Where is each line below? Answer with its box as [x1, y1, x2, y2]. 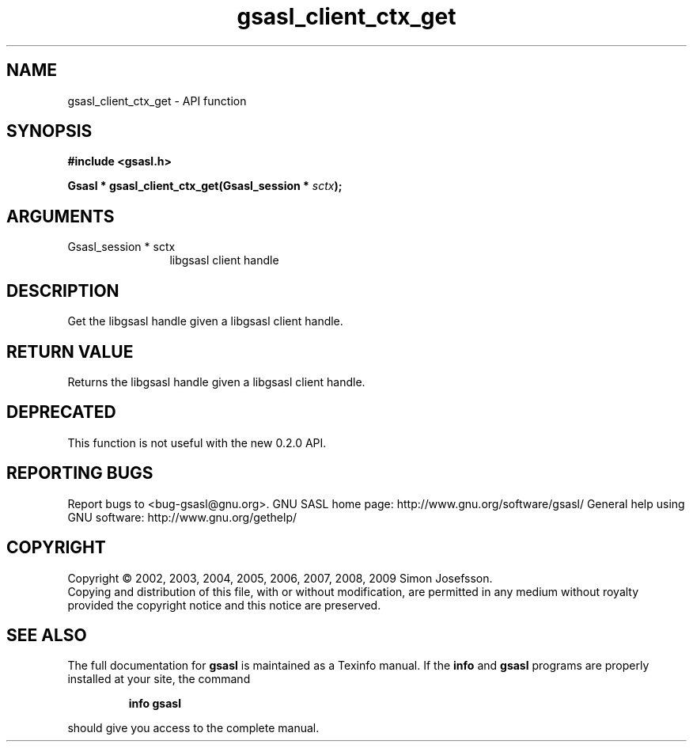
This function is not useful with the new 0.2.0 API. [67, 435, 327, 450]
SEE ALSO [6, 625, 87, 645]
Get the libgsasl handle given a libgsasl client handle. [67, 314, 343, 328]
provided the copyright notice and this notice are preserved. [67, 598, 381, 612]
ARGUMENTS [6, 206, 115, 226]
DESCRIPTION [6, 280, 119, 301]
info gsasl [128, 697, 181, 711]
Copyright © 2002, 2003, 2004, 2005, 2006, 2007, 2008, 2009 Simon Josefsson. [67, 571, 493, 585]
